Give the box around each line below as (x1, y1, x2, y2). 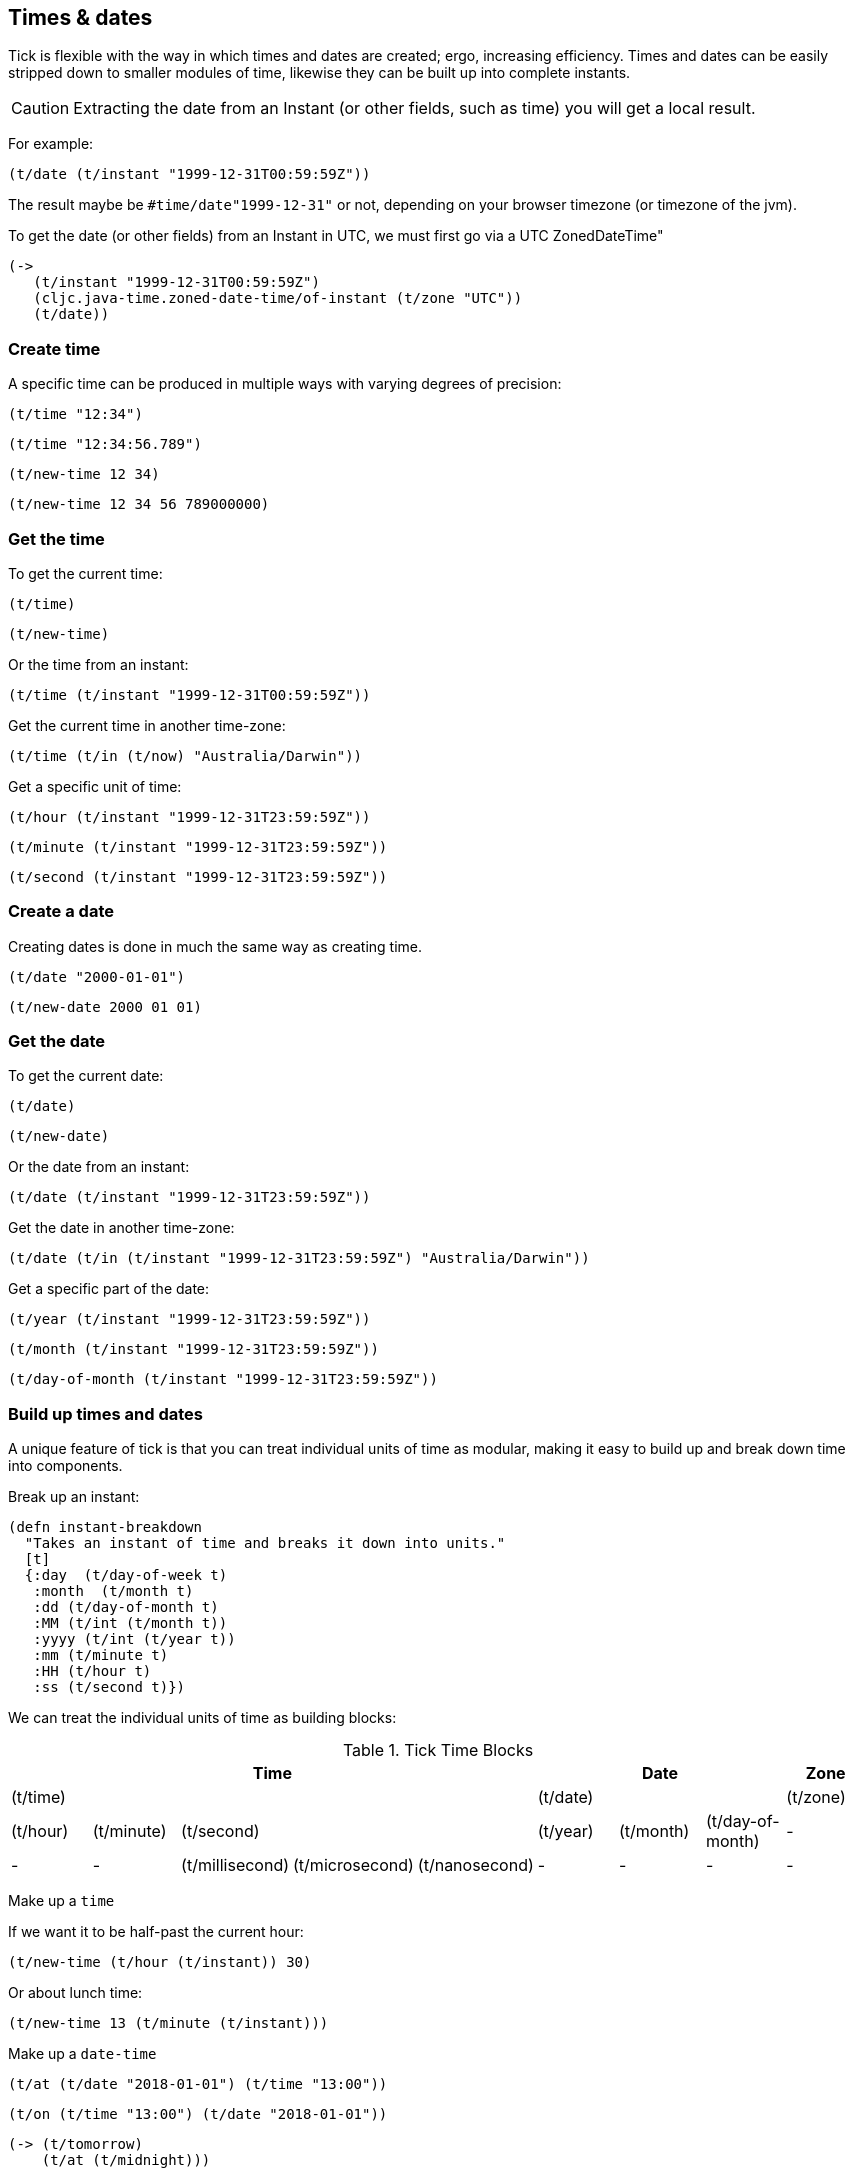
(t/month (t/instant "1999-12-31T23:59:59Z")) (8, 1341, 379, 1358)
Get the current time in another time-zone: (8, 716, 286, 734)
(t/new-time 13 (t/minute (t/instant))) (8, 2015, 329, 2032)
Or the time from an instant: (8, 655, 189, 673)
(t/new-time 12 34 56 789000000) (8, 496, 270, 513)
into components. (8, 1457, 123, 1475)
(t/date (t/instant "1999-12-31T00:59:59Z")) (8, 166, 371, 183)
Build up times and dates (8, 1403, 203, 1424)
